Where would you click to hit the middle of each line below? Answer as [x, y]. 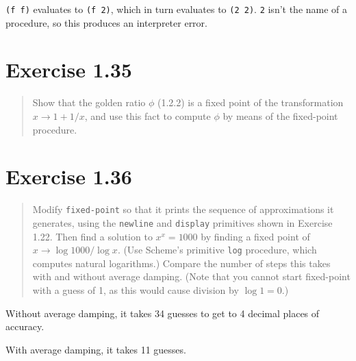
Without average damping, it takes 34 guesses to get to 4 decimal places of [163, 313]
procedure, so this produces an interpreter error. [106, 22]
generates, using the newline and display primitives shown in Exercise [182, 222]
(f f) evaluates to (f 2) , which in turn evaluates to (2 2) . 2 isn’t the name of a [177, 9]
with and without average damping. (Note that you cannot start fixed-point [191, 276]
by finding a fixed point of [255, 236]
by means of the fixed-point [280, 115]
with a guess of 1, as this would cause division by [136, 290]
